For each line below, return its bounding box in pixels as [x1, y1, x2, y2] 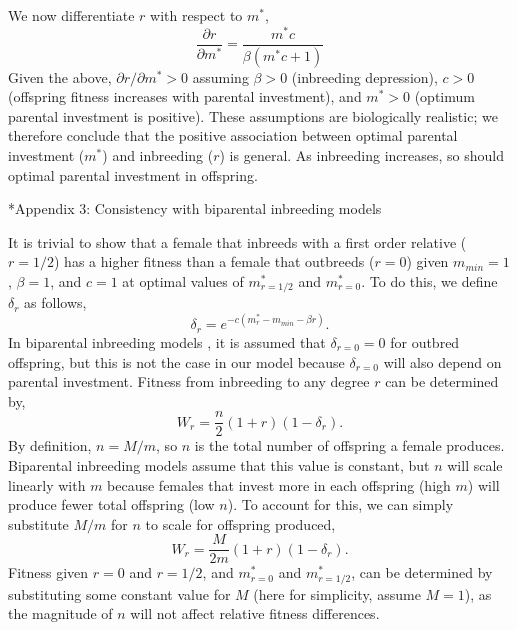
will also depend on [383, 351, 502, 372]
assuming [192, 66, 249, 87]
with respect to [150, 5, 243, 25]
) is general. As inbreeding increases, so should [219, 144, 504, 165]
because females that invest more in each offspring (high [107, 474, 451, 495]
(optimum [414, 86, 475, 107]
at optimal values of [122, 270, 244, 291]
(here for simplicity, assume [253, 583, 421, 604]
